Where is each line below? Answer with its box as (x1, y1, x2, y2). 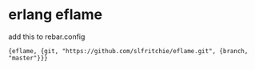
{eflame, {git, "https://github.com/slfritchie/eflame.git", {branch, (8, 47, 249, 55)
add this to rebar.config (8, 32, 86, 41)
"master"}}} (8, 54, 48, 62)
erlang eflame (8, 6, 103, 24)
